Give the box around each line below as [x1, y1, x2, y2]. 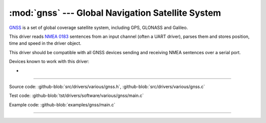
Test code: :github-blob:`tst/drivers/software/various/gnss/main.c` [9, 92, 144, 98]
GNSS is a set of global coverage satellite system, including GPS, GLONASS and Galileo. [9, 25, 188, 31]
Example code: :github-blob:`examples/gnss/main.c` [9, 101, 116, 108]
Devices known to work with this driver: [9, 59, 90, 64]
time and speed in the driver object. [9, 40, 81, 46]
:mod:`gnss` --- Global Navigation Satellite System [9, 7, 221, 18]
